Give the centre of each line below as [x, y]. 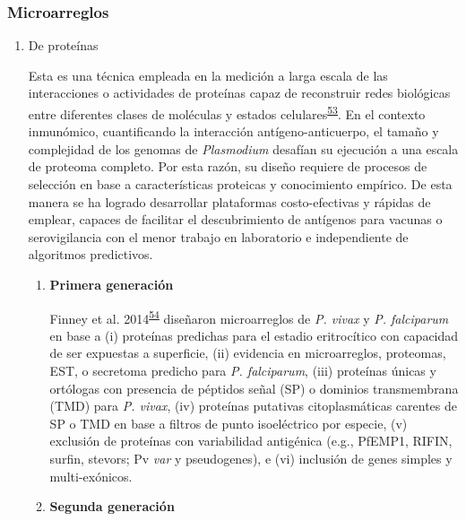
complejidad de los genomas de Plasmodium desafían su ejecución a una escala [243, 148]
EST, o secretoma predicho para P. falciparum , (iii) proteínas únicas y [243, 371]
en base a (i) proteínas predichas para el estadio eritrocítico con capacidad [254, 335]
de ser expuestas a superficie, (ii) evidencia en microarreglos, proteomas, [248, 353]
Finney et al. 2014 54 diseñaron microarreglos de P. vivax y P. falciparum [249, 317]
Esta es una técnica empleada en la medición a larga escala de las [208, 75]
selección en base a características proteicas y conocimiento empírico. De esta [240, 184]
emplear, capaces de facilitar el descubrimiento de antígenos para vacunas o [235, 219]
